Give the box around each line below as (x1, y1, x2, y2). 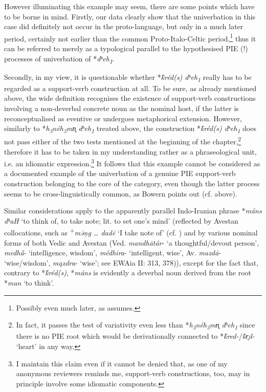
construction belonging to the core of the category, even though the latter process (4, 178, 260, 189)
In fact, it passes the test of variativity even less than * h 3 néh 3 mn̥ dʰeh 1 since (16, 319, 255, 332)
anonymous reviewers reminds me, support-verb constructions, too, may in (16, 368, 250, 379)
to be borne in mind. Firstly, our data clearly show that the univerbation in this (4, 11, 256, 21)
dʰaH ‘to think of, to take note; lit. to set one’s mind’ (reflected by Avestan (4, 215, 238, 226)
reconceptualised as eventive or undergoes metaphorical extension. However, (4, 113, 242, 123)
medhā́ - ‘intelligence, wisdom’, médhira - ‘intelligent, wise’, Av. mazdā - (4, 247, 221, 258)
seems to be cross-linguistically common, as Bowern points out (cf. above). (4, 188, 237, 199)
